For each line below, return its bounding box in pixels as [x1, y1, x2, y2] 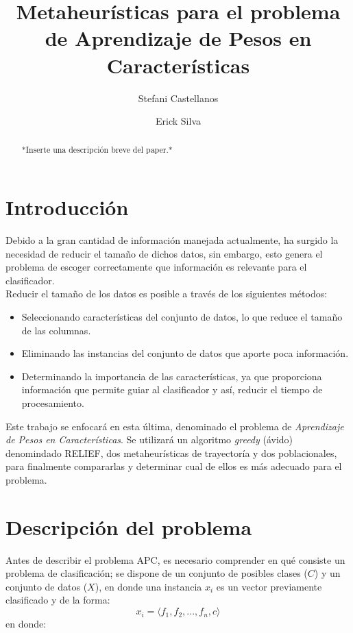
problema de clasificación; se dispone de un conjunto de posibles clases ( [5, 566, 308, 580]
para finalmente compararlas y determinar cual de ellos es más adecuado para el [5, 459, 342, 473]
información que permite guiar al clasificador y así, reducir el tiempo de [21, 382, 323, 397]
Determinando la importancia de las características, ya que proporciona [21, 369, 322, 383]
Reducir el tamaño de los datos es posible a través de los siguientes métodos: [5, 286, 328, 301]
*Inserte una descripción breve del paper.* [21, 144, 173, 156]
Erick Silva [156, 114, 201, 128]
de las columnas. [21, 323, 91, 337]
